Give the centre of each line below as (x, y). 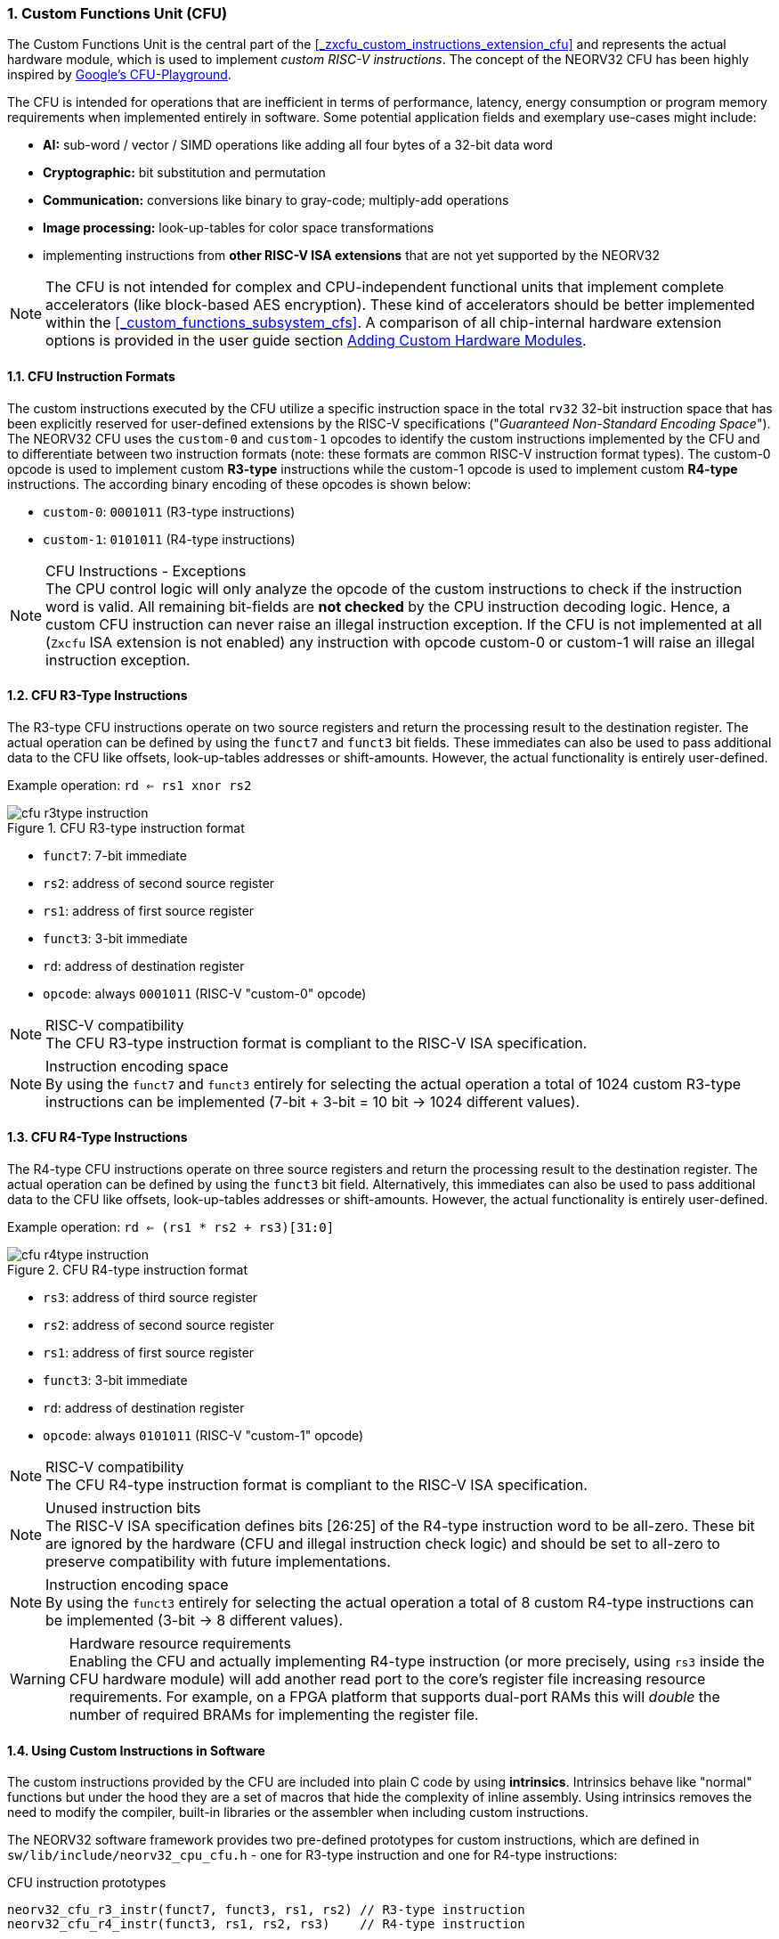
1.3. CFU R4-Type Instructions (97, 1137)
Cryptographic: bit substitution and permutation (184, 173)
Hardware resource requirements (180, 1644)
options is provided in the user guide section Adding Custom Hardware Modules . (316, 341)
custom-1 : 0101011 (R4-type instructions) (169, 539)
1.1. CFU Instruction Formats (91, 376)
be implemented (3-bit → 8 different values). (195, 1621)
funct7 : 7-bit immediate (115, 855)
